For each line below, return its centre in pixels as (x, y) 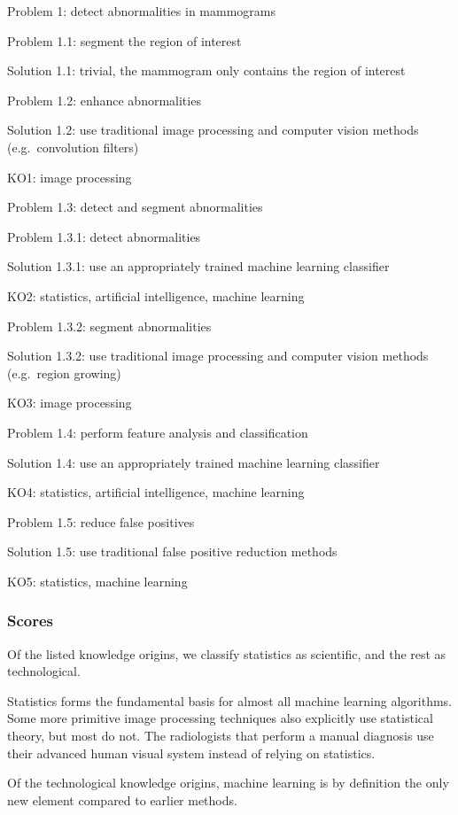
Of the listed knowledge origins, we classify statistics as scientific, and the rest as (227, 653)
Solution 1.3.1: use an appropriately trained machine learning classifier (198, 266)
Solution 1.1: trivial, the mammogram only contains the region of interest (206, 70)
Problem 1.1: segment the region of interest (124, 40)
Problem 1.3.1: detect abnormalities (104, 236)
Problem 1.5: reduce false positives (101, 521)
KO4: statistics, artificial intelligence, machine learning (156, 492)
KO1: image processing (70, 177)
